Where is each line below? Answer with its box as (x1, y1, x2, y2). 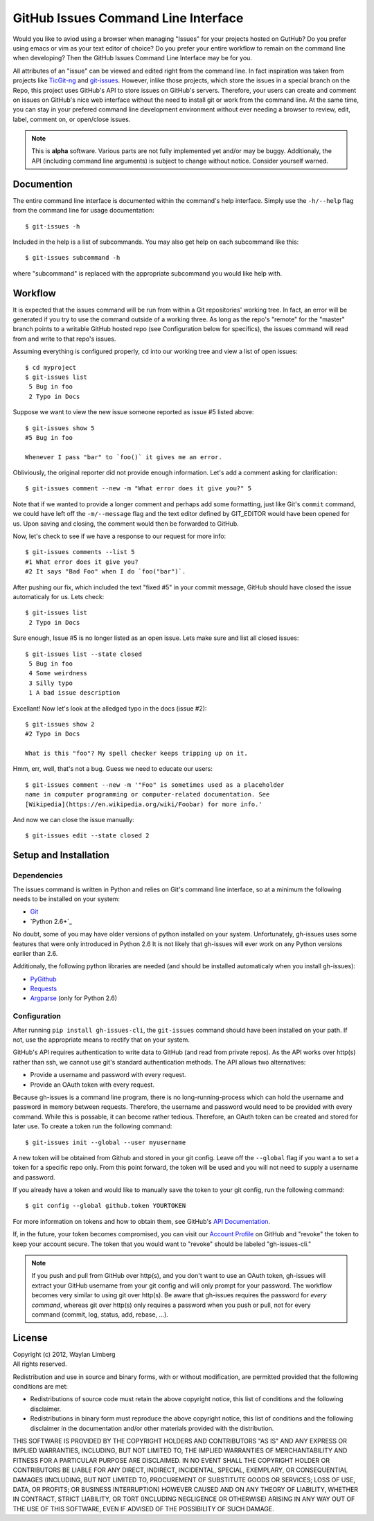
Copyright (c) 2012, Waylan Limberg (12, 1350, 116, 1358)
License (12, 1332, 48, 1344)
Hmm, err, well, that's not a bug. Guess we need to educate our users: (12, 765, 213, 773)
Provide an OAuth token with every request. (30, 1080, 155, 1089)
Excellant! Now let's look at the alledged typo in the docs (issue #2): (12, 704, 207, 713)
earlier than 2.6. (12, 949, 58, 957)
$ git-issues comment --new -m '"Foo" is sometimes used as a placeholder (25, 781, 285, 789)
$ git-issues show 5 (25, 424, 95, 432)
